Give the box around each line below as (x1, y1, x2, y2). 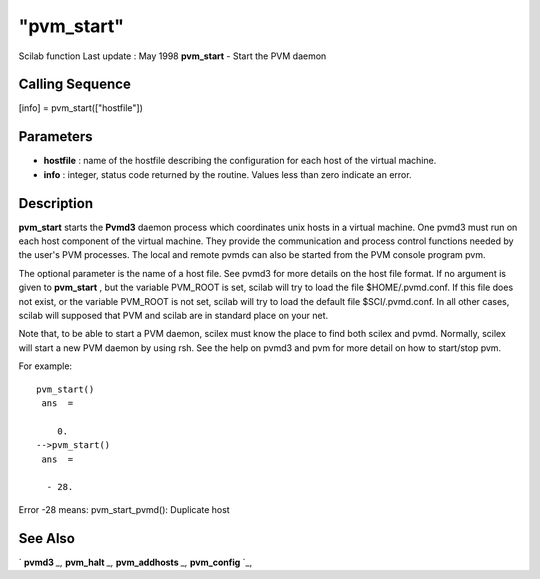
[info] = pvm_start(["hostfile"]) (18, 102, 144, 114)
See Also (18, 530, 75, 547)
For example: (18, 360, 73, 372)
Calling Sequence (18, 76, 132, 93)
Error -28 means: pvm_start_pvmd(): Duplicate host (18, 503, 230, 515)
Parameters (18, 128, 93, 145)
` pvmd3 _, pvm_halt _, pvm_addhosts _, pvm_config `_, (18, 556, 253, 568)
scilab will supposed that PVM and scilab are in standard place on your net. (18, 310, 329, 321)
